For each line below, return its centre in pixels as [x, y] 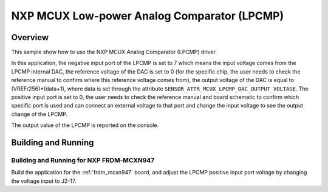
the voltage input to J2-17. [44, 181]
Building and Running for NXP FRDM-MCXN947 [83, 160]
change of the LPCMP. [39, 114]
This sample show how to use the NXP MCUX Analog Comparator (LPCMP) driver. [114, 52]
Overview [30, 37]
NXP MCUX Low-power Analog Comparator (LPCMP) [148, 16]
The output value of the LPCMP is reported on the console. [85, 125]
